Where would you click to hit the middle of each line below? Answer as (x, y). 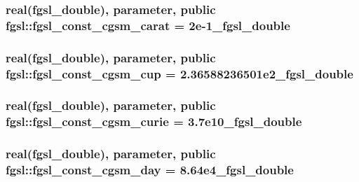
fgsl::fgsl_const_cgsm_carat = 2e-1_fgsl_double (148, 25)
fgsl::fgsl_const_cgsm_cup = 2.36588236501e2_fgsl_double (179, 73)
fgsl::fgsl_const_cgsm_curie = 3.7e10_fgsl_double (154, 121)
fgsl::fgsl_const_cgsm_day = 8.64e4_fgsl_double (150, 170)
